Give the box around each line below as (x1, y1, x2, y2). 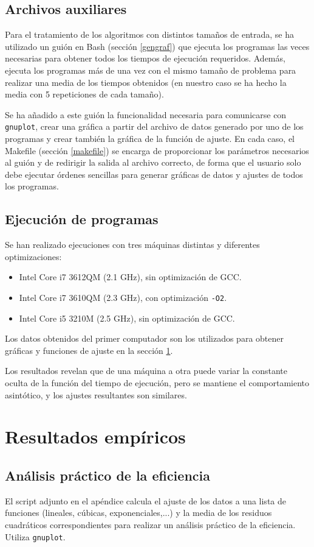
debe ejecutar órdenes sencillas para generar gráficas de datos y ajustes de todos (5, 168, 303, 180)
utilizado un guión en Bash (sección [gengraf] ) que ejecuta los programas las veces (5, 40, 310, 52)
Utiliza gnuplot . (5, 530, 66, 543)
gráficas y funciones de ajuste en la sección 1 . (5, 344, 173, 356)
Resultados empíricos (5, 424, 186, 449)
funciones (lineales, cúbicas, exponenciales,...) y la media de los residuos (5, 506, 272, 519)
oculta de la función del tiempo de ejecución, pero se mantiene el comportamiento (5, 376, 310, 389)
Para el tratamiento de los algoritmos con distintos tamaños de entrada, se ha (5, 28, 294, 41)
